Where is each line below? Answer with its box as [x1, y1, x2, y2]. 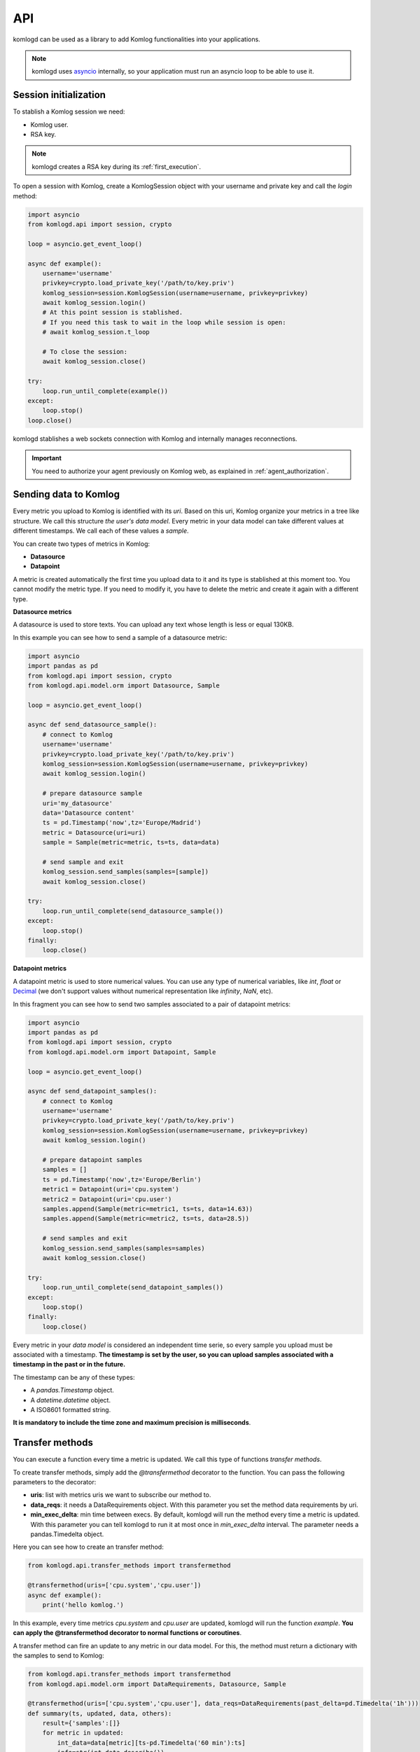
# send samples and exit [42, 1234, 128, 1243]
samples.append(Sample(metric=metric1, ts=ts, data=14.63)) [42, 1205, 253, 1212]
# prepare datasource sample [42, 789, 143, 798]
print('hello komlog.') [42, 1601, 124, 1608]
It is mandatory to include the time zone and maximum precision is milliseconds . [13, 1418, 251, 1427]
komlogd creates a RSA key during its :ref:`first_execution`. [31, 162, 202, 171]
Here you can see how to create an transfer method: [13, 1542, 164, 1552]
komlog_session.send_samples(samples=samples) [42, 1244, 206, 1252]
